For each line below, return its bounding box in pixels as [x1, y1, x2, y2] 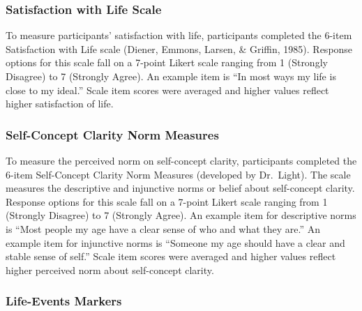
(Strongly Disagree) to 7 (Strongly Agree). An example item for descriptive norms [6, 208, 356, 222]
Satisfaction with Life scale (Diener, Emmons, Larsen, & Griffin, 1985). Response [6, 41, 353, 56]
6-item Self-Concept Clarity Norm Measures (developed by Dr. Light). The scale [6, 167, 351, 181]
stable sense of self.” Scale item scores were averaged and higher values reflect [6, 249, 336, 264]
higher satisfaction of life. [6, 96, 114, 111]
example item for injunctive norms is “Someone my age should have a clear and [6, 235, 345, 250]
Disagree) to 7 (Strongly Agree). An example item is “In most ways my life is [6, 69, 336, 83]
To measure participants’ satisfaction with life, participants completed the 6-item [6, 28, 352, 43]
